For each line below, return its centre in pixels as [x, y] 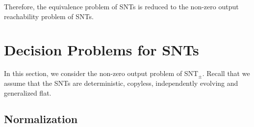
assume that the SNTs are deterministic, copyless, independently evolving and [121, 83]
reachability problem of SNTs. [49, 16]
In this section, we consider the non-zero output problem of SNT [101, 73]
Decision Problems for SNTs [102, 50]
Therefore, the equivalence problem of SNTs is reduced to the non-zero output [121, 6]
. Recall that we [226, 73]
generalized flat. [28, 92]
